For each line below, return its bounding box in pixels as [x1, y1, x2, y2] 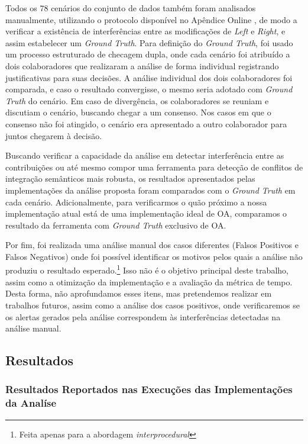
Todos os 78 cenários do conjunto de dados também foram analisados [5, 2, 256, 14]
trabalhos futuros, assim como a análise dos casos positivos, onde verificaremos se [5, 298, 300, 311]
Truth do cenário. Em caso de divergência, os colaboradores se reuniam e [5, 94, 269, 107]
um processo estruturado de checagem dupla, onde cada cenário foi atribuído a [5, 48, 290, 60]
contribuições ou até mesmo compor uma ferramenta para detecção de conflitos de [5, 160, 303, 173]
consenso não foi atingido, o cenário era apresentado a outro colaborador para [5, 117, 287, 130]
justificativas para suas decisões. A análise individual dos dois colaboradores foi [5, 71, 293, 83]
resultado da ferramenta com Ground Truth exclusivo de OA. [5, 218, 226, 231]
